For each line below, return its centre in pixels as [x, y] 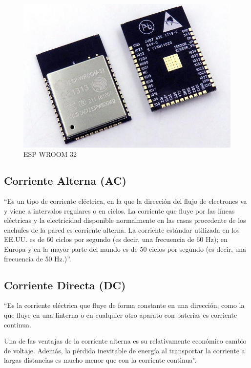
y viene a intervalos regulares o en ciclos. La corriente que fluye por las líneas [119, 210]
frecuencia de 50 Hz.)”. [38, 258]
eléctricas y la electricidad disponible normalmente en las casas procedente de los [125, 220]
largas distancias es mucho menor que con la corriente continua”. [100, 360]
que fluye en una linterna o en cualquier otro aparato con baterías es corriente [121, 315]
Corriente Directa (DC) [65, 285]
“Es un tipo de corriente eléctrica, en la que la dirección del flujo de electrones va [125, 201]
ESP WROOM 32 [50, 154]
